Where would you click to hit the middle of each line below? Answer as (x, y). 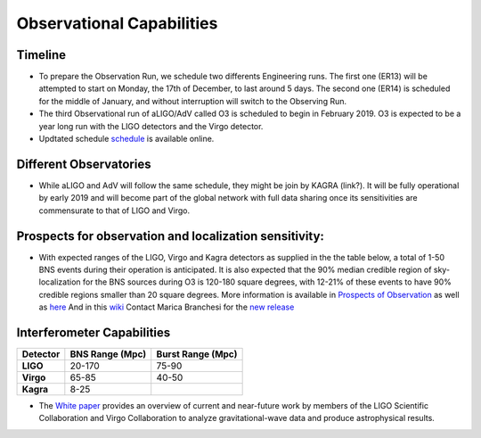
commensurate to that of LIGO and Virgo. (114, 211)
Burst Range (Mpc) (197, 354)
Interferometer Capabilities (94, 332)
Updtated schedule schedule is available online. (126, 139)
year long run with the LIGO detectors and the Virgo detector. (151, 126)
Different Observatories (84, 164)
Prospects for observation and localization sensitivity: (171, 236)
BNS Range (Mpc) (108, 354)
